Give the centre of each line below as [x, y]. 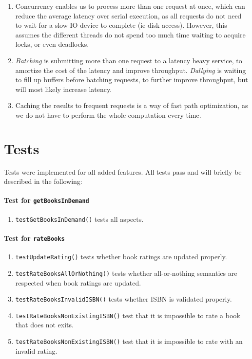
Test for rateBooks [34, 238]
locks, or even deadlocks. [52, 44]
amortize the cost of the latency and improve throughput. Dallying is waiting [131, 70]
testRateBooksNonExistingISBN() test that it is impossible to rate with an [129, 341]
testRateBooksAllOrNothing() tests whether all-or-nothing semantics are [126, 273]
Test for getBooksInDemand [47, 200]
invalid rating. [36, 350]
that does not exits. [44, 325]
